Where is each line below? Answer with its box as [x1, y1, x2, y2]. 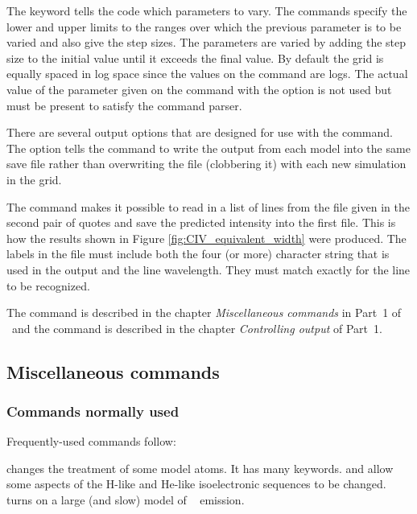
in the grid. [6, 171, 62, 187]
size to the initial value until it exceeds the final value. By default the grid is [6, 49, 384, 66]
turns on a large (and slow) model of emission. [6, 491, 245, 508]
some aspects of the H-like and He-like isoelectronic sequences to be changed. [6, 475, 386, 492]
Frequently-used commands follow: [6, 433, 176, 450]
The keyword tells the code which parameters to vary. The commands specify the [6, 2, 407, 19]
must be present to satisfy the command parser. [6, 97, 242, 113]
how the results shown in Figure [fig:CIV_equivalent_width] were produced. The [6, 229, 407, 246]
